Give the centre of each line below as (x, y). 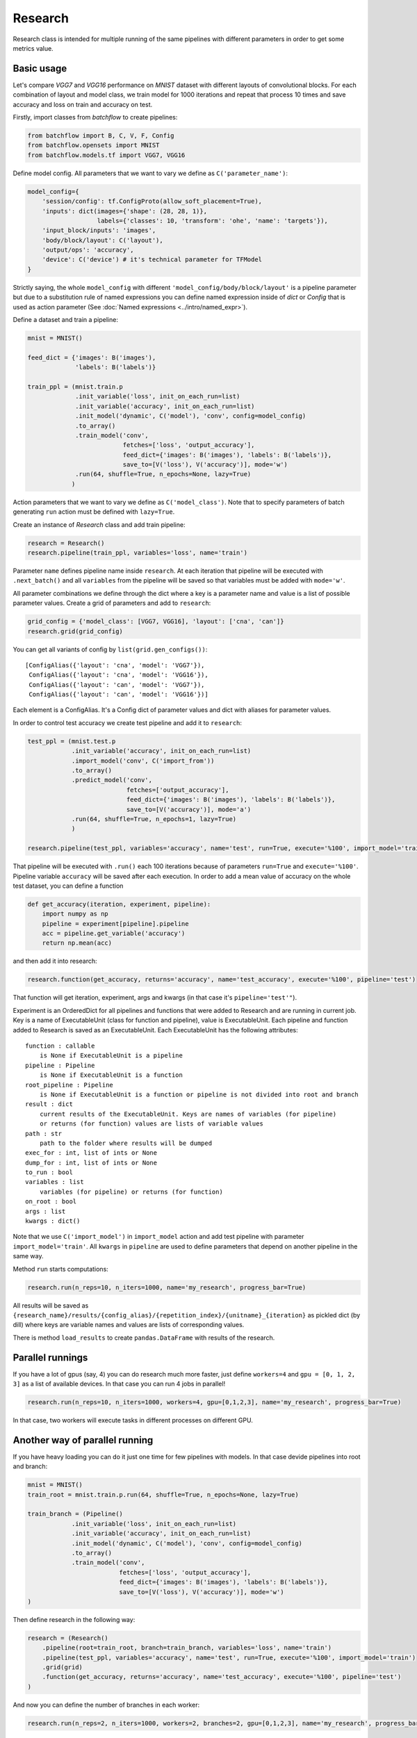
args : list (46, 1211)
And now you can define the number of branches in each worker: (106, 1705)
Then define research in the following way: (74, 1619)
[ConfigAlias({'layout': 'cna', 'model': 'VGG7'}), (115, 665)
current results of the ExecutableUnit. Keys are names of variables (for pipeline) (188, 1114)
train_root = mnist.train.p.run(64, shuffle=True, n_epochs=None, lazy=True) (163, 1494)
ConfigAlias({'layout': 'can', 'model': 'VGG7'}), (117, 684)
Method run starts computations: (61, 1269)
